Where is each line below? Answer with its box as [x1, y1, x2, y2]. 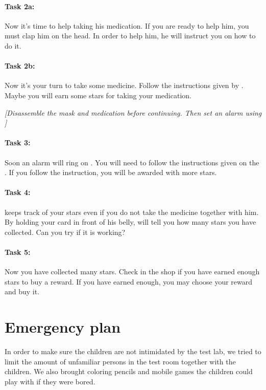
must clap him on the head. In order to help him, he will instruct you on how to [5, 30, 256, 41]
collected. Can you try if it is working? [5, 226, 126, 237]
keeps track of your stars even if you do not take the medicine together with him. [5, 206, 259, 217]
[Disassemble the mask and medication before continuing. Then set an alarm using [5, 107, 262, 118]
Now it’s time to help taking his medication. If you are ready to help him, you [5, 20, 249, 31]
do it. [5, 40, 21, 51]
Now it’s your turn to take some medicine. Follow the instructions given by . [5, 80, 244, 91]
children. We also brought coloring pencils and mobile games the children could [5, 366, 253, 377]
